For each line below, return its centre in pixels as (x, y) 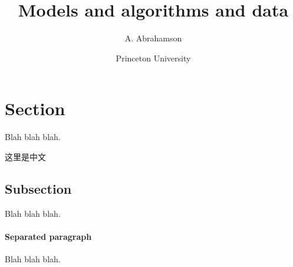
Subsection (38, 188)
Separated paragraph (48, 236)
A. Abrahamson (153, 38)
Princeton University (153, 58)
